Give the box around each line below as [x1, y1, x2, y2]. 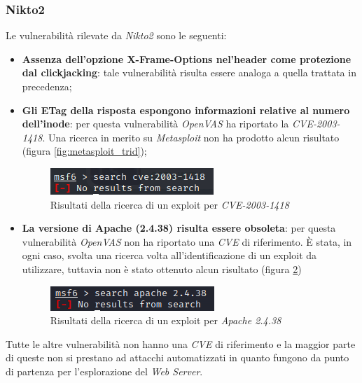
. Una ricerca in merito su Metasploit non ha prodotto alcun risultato [42, 130, 340, 144]
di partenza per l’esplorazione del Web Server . [6, 363, 203, 378]
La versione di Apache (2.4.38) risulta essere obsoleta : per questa [22, 221, 336, 235]
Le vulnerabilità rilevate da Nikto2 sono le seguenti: [6, 28, 227, 43]
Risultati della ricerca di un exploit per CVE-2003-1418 [50, 197, 289, 211]
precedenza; [22, 79, 72, 93]
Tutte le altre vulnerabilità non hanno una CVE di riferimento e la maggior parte [6, 336, 356, 351]
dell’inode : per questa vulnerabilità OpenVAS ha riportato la [22, 116, 289, 131]
